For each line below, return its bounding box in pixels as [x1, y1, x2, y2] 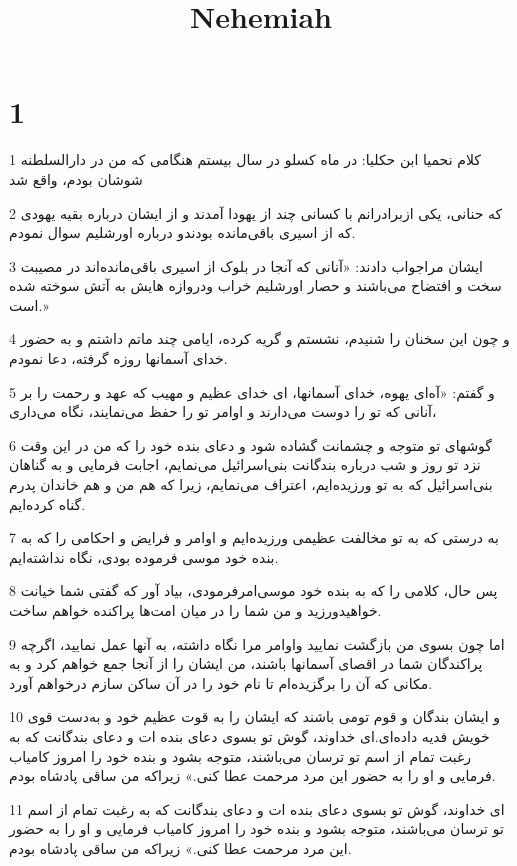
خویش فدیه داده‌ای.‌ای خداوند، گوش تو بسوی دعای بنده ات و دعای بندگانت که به [9, 725, 490, 746]
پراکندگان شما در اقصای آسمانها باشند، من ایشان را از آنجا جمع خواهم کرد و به [9, 653, 483, 674]
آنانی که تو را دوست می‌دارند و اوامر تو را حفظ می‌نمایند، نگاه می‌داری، [9, 401, 437, 422]
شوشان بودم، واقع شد [9, 168, 143, 189]
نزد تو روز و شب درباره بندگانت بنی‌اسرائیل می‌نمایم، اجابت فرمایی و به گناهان [9, 454, 481, 475]
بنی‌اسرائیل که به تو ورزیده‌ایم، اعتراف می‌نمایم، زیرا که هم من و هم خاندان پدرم [9, 474, 493, 495]
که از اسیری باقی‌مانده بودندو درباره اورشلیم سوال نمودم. [9, 222, 356, 243]
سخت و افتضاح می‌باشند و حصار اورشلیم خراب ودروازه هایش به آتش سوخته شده [9, 275, 502, 296]
